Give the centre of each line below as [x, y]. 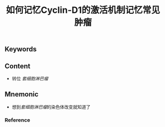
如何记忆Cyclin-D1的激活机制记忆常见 [83, 10]
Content [18, 66]
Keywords [21, 49]
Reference [17, 120]
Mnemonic [22, 94]
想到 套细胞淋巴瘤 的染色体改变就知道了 [51, 107]
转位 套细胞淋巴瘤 [30, 79]
